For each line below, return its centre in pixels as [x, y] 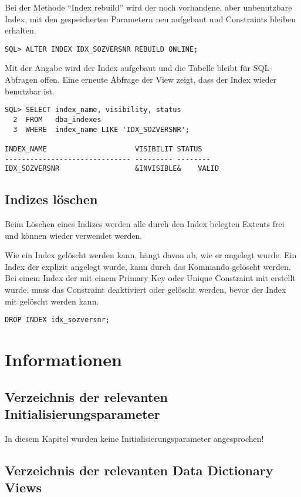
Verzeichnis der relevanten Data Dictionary [139, 470]
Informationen [63, 359]
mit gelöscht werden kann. [52, 301]
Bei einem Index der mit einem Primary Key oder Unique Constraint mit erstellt [150, 278]
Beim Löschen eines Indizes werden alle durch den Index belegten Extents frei [145, 224]
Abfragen [21, 80]
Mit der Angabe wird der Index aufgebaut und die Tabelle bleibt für [128, 68]
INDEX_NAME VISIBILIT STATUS [104, 149]
